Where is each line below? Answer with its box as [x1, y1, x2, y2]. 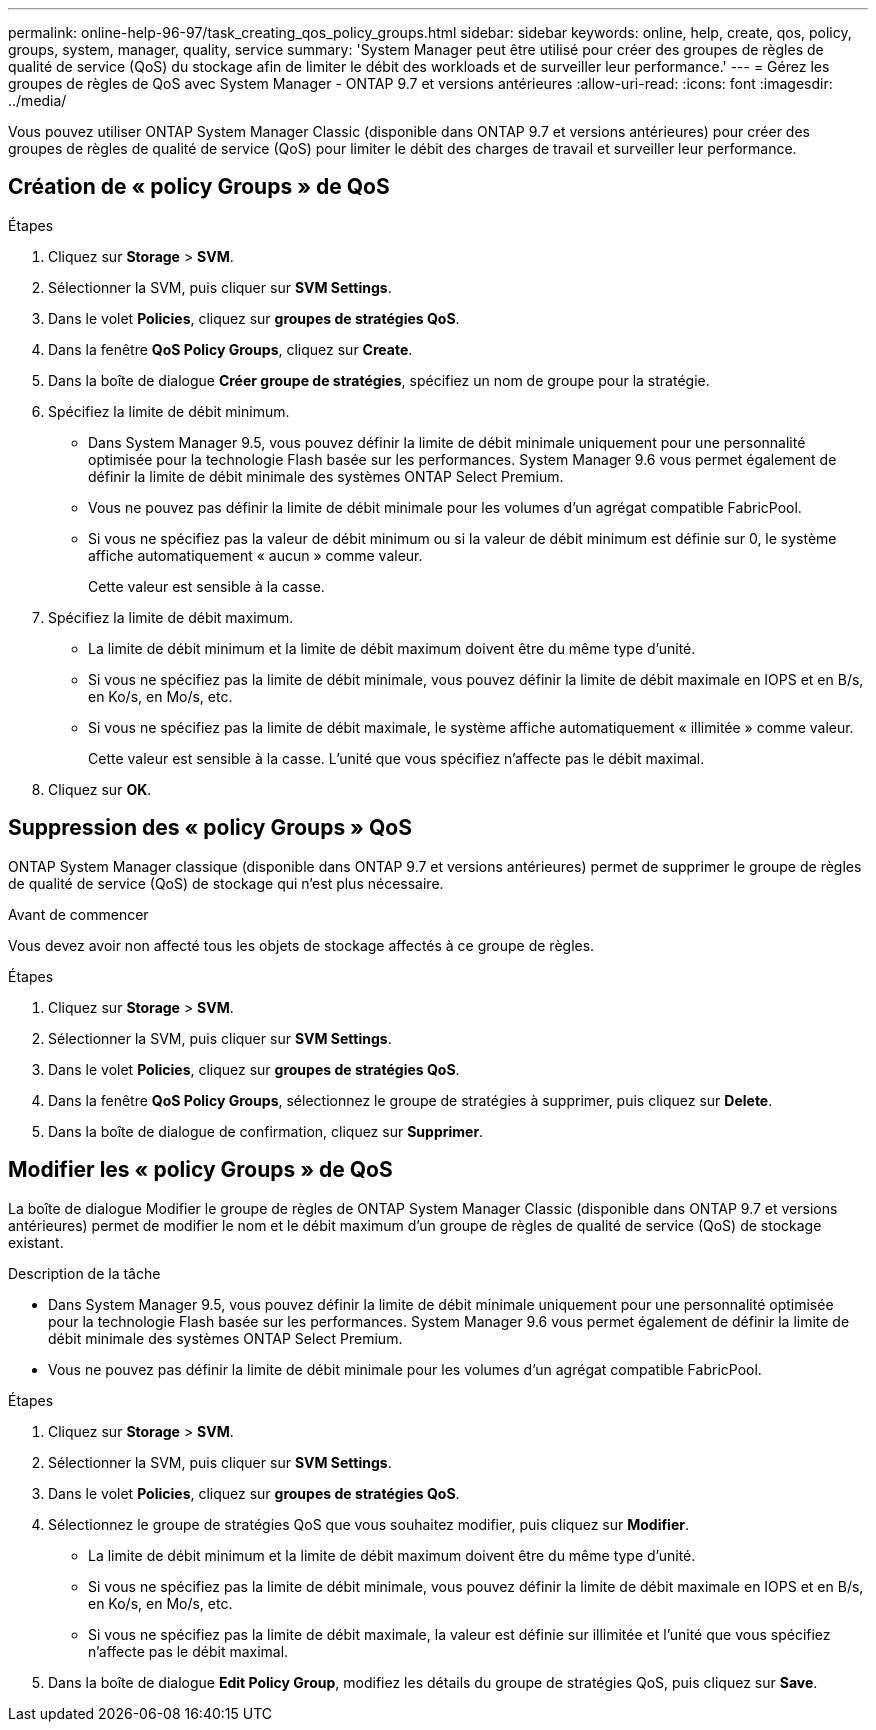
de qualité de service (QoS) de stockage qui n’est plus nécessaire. [8, 874, 444, 892]
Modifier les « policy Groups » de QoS [8, 1157, 393, 1183]
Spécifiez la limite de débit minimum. [48, 402, 290, 420]
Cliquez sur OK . [48, 780, 152, 798]
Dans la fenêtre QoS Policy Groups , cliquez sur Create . [48, 340, 413, 358]
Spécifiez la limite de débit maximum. [48, 608, 294, 626]
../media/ [8, 92, 67, 109]
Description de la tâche [8, 1264, 161, 1282]
